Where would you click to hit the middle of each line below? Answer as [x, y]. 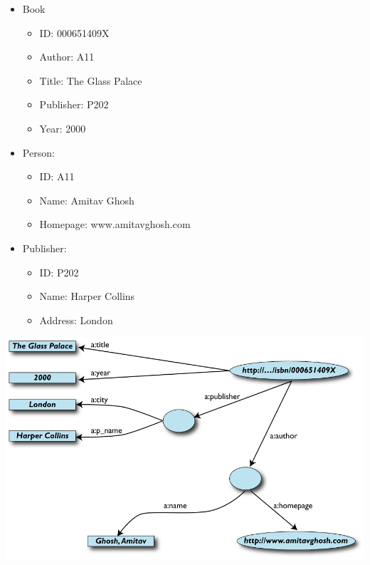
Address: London [76, 320]
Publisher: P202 [74, 104]
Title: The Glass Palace [91, 80]
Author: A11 [67, 57]
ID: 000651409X [74, 32]
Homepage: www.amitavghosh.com [115, 224]
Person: [38, 152]
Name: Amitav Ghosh [87, 200]
